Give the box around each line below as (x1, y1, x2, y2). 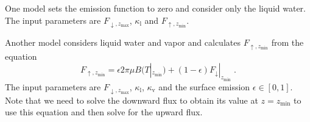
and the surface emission (158, 80, 250, 93)
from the (271, 36, 304, 49)
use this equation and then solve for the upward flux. (5, 106, 203, 118)
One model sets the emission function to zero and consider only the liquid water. (5, 2, 306, 14)
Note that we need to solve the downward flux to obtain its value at (5, 93, 258, 106)
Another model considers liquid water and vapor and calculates (5, 36, 241, 49)
